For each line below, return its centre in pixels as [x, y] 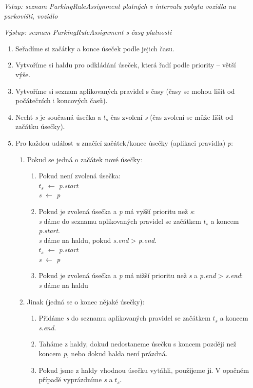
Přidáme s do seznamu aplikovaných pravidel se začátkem [125, 318]
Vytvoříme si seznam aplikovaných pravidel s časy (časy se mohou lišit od [125, 91]
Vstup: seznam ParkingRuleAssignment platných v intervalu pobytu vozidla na [120, 6]
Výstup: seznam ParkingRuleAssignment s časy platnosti [88, 32]
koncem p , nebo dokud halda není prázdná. [103, 354]
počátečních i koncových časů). [61, 100]
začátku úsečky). [40, 126]
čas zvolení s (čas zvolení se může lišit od [172, 117]
